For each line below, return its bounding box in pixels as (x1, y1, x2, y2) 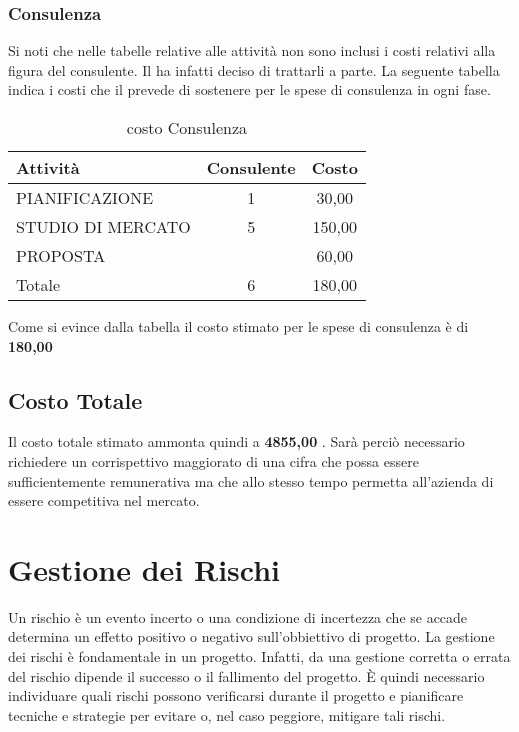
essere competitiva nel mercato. (8, 490, 200, 511)
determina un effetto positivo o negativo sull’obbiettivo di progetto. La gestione (8, 626, 495, 647)
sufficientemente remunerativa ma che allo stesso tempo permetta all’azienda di (8, 470, 494, 491)
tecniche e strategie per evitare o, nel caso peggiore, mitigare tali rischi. (8, 704, 446, 725)
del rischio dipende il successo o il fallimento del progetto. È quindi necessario (8, 665, 485, 686)
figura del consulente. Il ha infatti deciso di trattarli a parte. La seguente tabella (8, 59, 500, 80)
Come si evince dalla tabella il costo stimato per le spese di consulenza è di (8, 316, 469, 336)
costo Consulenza (126, 116, 248, 139)
